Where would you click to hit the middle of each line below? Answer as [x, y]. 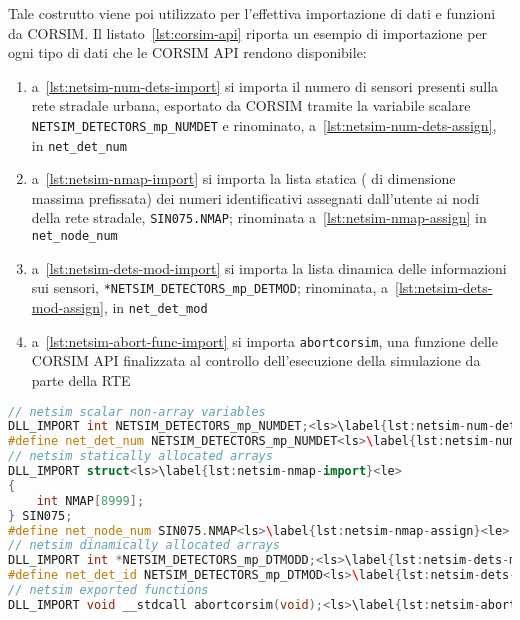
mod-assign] [67, 307]
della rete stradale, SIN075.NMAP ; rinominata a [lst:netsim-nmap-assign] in [259, 217]
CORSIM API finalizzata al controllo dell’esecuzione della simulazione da [256, 360]
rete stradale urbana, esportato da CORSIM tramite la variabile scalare [251, 105]
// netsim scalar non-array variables [137, 411]
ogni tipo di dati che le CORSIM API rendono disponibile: [187, 52]
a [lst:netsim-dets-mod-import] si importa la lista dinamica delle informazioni [269, 267]
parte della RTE [81, 379]
